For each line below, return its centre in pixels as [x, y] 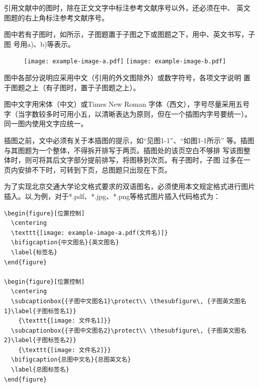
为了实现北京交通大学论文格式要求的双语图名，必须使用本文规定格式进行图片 [129, 186]
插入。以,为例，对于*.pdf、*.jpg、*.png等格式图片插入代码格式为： [112, 196]
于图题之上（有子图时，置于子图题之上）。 [72, 87]
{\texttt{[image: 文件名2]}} [65, 350]
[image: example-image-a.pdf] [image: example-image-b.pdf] [125, 62]
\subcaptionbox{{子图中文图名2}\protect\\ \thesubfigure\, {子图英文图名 [129, 330]
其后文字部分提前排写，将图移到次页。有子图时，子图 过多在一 [148, 160]
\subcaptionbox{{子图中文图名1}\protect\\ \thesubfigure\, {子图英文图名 [129, 301]
